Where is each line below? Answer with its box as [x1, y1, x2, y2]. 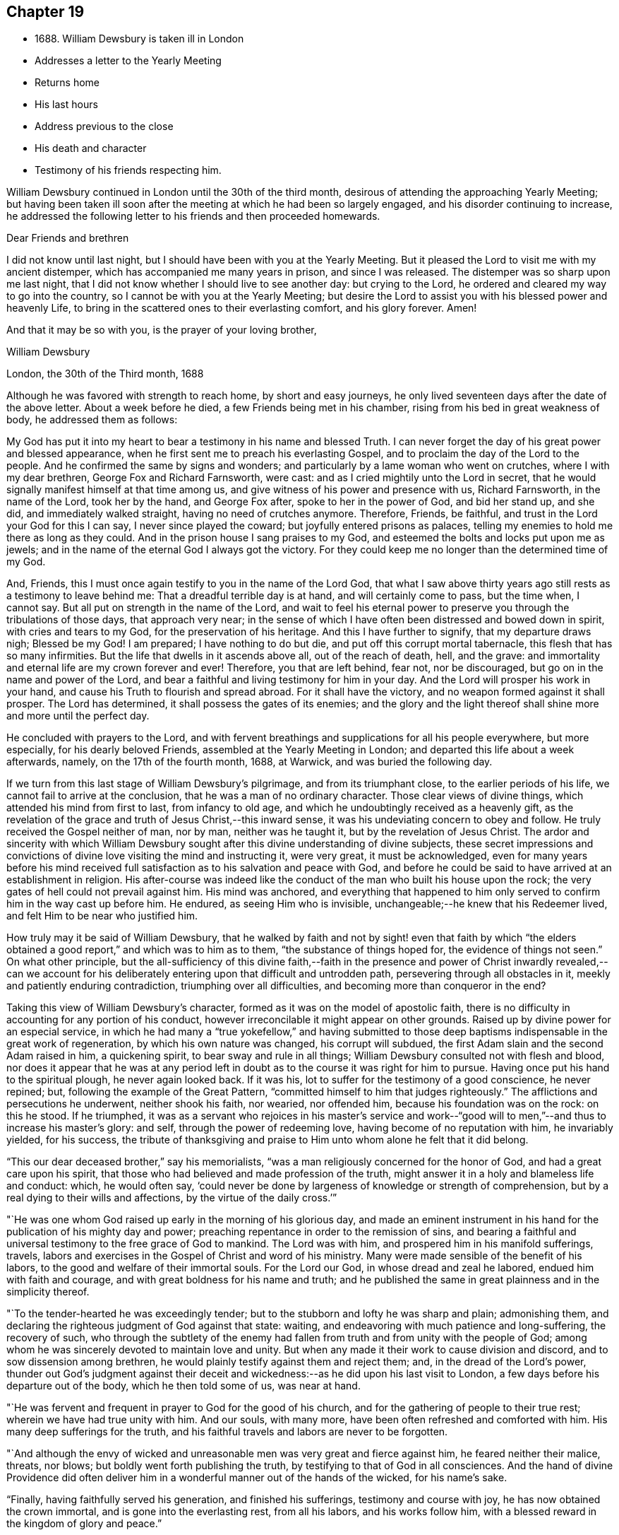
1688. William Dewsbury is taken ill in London [35, 33, 244, 45]
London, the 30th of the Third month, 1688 [6, 367, 204, 380]
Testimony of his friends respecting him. [35, 164, 222, 177]
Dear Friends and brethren [6, 232, 129, 245]
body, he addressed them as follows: [6, 413, 178, 426]
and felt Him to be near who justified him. [6, 910, 198, 922]
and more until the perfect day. [6, 710, 150, 722]
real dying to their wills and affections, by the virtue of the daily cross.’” [6, 1192, 337, 1204]
